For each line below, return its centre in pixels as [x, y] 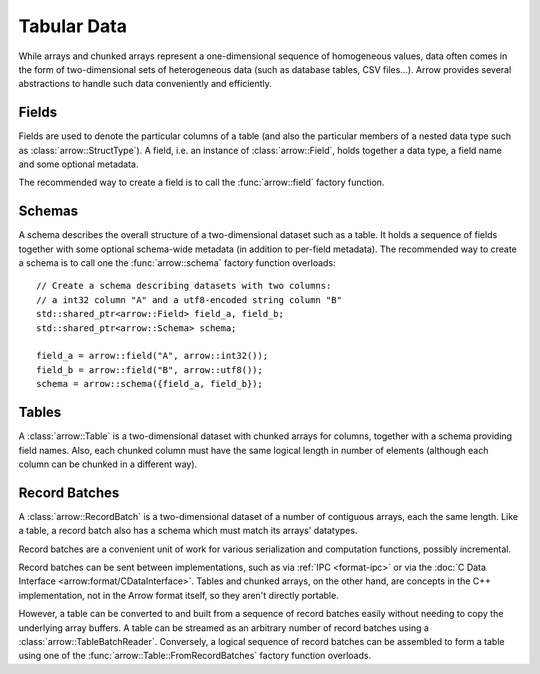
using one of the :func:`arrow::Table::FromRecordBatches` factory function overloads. [195, 656]
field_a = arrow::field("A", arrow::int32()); [152, 356]
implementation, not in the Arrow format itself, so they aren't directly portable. [178, 595]
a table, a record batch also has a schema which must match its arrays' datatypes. [188, 531]
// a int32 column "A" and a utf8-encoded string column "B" [189, 299]
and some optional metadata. [78, 164]
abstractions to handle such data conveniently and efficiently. [145, 84]
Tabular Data [72, 26]
